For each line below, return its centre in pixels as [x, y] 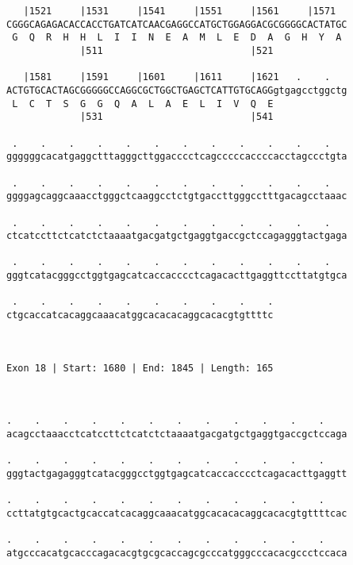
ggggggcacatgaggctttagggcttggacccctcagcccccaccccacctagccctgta [177, 157]
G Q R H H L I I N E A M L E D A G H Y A [177, 38]
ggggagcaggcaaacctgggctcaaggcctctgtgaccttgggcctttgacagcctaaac [177, 196]
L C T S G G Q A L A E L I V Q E [143, 104]
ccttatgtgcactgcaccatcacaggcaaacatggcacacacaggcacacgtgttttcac [177, 513]
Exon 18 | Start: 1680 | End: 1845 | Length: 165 [140, 368]
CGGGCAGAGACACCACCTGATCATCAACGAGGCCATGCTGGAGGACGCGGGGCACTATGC [177, 24]
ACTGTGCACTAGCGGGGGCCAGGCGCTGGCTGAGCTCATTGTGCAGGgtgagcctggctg [177, 90]
